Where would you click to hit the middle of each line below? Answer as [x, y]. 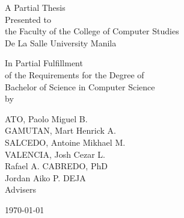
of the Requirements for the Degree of [75, 74]
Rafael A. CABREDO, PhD [56, 166]
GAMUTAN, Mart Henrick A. [60, 130]
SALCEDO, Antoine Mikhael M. [65, 142]
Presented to [28, 19]
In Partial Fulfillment [44, 63]
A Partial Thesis [35, 7]
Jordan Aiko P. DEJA [45, 177]
